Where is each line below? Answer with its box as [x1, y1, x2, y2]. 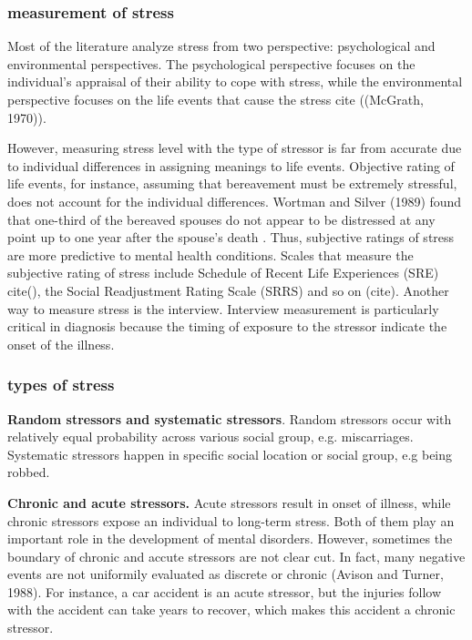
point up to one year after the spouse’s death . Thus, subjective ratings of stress [7, 228, 455, 247]
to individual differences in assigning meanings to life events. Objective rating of [7, 156, 455, 175]
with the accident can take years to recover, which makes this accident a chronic [7, 600, 456, 619]
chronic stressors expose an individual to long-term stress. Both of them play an [7, 511, 455, 530]
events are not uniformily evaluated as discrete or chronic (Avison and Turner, [7, 564, 444, 584]
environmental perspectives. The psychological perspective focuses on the [7, 54, 416, 73]
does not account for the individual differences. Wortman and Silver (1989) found [7, 191, 462, 210]
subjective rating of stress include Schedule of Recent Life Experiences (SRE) [7, 263, 439, 282]
